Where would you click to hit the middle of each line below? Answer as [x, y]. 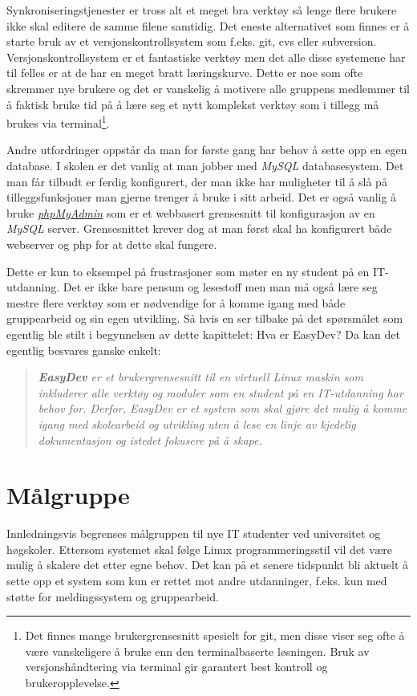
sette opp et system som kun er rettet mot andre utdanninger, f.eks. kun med [197, 580]
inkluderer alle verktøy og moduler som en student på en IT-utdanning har [221, 392]
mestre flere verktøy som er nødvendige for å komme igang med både [176, 302]
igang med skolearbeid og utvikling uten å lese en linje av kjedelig [197, 423]
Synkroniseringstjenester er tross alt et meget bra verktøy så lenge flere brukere [202, 10]
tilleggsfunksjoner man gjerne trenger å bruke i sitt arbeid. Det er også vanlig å [202, 197]
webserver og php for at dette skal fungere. [112, 244]
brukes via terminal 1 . [58, 122]
